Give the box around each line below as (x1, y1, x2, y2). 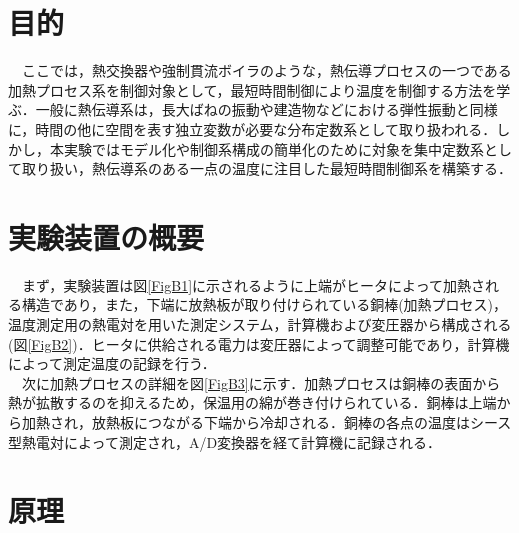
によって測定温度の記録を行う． (8, 353, 216, 374)
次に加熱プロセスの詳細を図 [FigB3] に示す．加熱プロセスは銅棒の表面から (21, 372, 501, 393)
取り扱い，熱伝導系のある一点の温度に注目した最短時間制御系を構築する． (21, 158, 512, 179)
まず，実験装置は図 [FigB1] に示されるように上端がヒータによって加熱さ (21, 274, 485, 295)
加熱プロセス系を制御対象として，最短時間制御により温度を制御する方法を (8, 79, 497, 100)
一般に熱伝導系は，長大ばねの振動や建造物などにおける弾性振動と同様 (35, 99, 498, 120)
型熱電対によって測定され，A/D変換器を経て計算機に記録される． (8, 431, 442, 452)
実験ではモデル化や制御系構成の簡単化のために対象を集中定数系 (63, 138, 484, 159)
